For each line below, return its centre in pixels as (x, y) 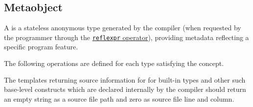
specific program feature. (41, 47)
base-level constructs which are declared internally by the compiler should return (125, 89)
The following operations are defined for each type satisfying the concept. (114, 63)
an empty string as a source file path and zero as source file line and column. (119, 98)
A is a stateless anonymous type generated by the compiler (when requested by (123, 28)
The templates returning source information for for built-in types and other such (125, 79)
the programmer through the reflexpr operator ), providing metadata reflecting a (126, 37)
